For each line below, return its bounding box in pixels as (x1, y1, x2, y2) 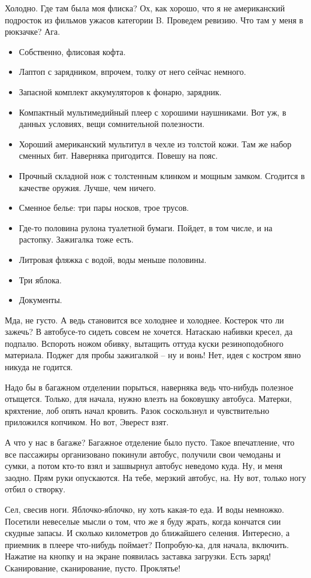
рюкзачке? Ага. (5, 25, 61, 38)
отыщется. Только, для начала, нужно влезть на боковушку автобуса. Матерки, (5, 392, 292, 405)
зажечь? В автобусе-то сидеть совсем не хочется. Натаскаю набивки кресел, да (5, 325, 293, 338)
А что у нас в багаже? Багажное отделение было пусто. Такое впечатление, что (5, 436, 295, 449)
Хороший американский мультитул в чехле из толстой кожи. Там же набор (19, 137, 292, 150)
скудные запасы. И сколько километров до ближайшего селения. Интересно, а (5, 526, 290, 539)
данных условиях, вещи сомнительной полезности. (19, 117, 205, 130)
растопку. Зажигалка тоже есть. (19, 233, 134, 246)
